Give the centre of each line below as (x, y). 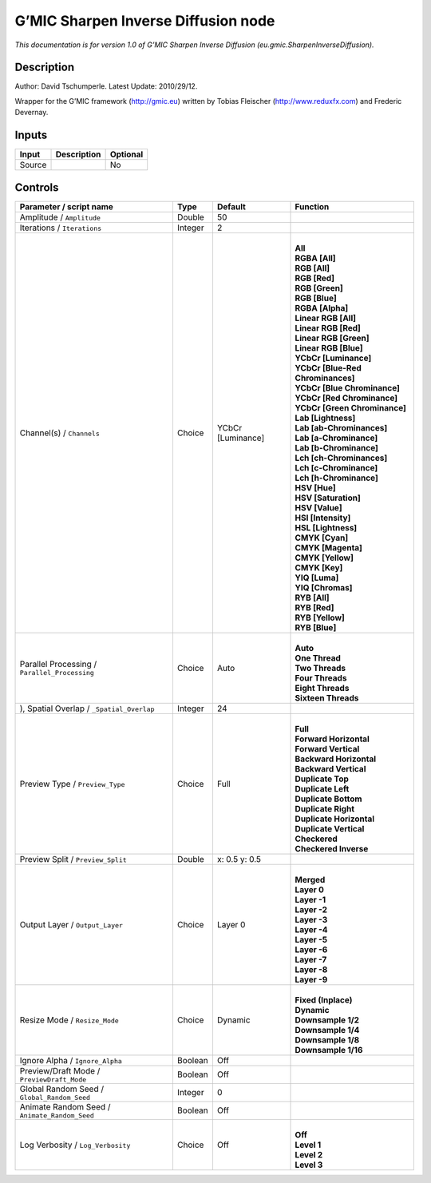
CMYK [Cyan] (322, 538)
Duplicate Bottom (328, 799)
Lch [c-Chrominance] (336, 467)
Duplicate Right (325, 808)
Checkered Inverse (332, 848)
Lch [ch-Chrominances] (341, 458)
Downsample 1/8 (327, 1040)
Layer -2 (311, 909)
